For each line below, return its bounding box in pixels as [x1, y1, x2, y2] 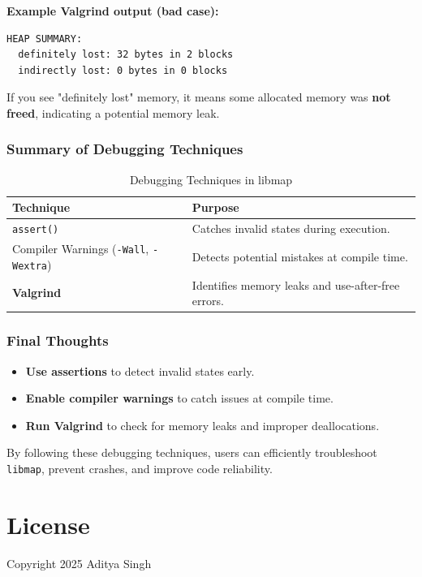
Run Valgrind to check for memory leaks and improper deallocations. [25, 416, 380, 433]
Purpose [192, 199, 239, 216]
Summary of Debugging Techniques [6, 139, 243, 159]
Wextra [12, 260, 47, 272]
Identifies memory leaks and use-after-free [192, 276, 400, 293]
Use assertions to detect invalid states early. [25, 362, 255, 379]
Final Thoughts [6, 330, 109, 351]
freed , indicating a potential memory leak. [6, 104, 220, 121]
